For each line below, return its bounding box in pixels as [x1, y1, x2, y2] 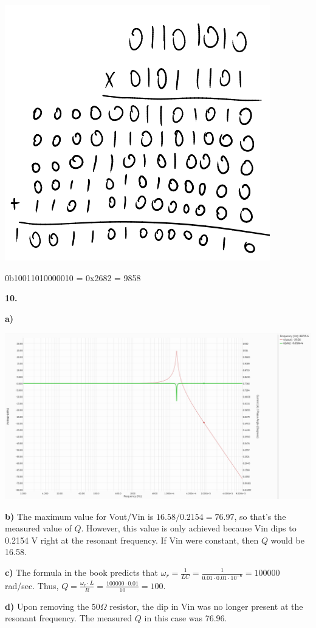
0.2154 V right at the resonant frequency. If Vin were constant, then [5, 533, 259, 546]
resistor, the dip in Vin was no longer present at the [109, 599, 303, 612]
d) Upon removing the [5, 599, 89, 612]
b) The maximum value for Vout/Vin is [5, 510, 154, 522]
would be [270, 533, 304, 546]
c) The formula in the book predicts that [5, 566, 158, 578]
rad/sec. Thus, [5, 579, 59, 592]
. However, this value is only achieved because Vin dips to [81, 522, 297, 534]
